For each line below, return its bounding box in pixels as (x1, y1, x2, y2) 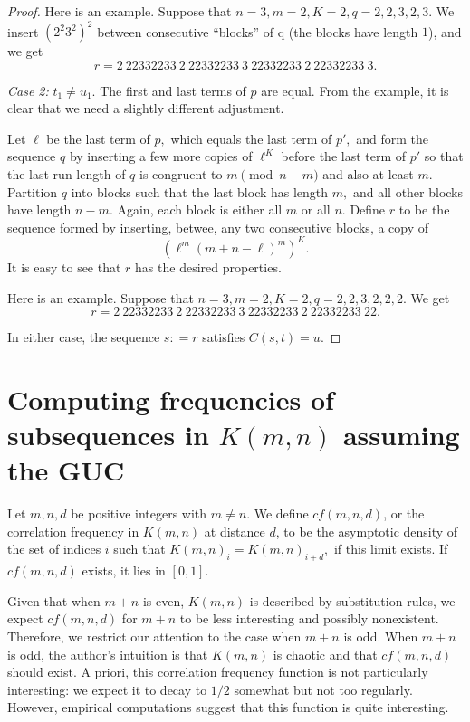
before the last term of (281, 147, 407, 166)
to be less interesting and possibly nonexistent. (179, 609, 439, 628)
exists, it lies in (82, 561, 166, 580)
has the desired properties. (135, 257, 282, 276)
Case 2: (7, 81, 49, 100)
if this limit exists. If (333, 539, 448, 558)
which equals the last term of (170, 128, 332, 147)
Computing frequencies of (7, 380, 334, 417)
